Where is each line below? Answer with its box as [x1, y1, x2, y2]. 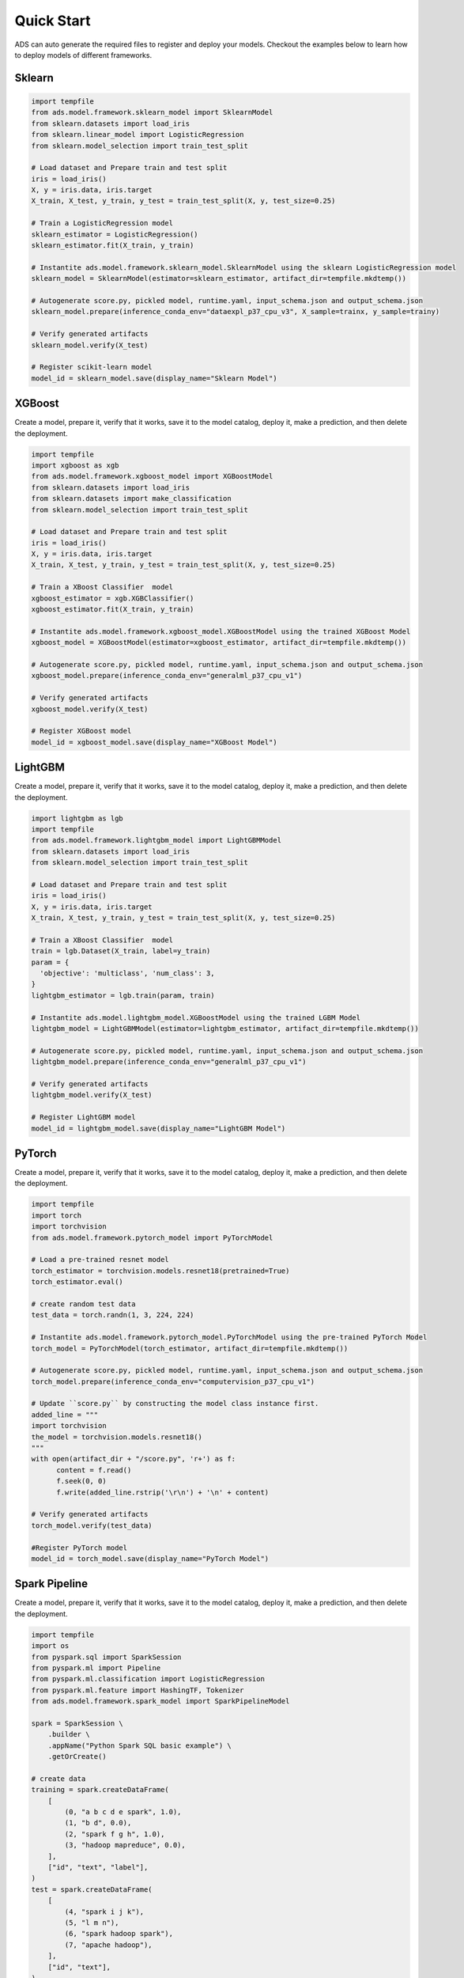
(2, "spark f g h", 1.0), [64, 1829, 165, 1839]
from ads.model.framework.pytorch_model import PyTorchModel [31, 1233, 273, 1242]
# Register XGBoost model [31, 726, 132, 736]
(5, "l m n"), [64, 1918, 119, 1927]
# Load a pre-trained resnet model [31, 1255, 169, 1264]
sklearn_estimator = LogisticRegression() [31, 229, 198, 239]
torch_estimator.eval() [31, 1278, 124, 1286]
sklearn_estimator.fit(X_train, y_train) [31, 241, 194, 250]
